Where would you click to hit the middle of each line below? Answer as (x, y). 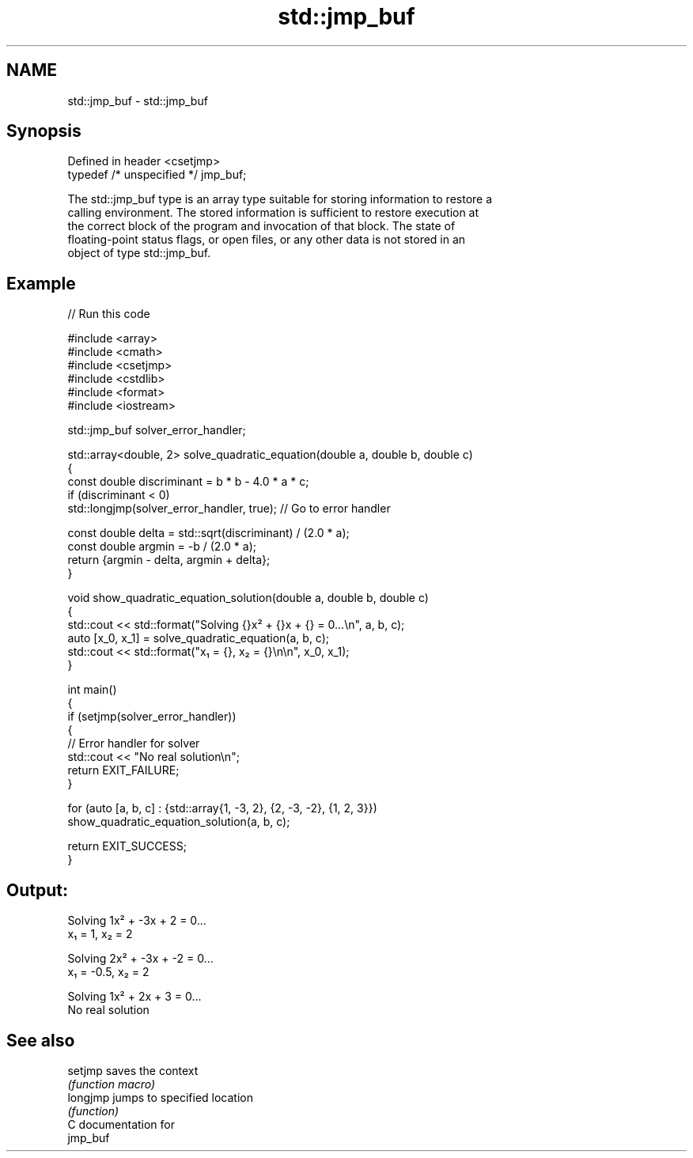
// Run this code (109, 314)
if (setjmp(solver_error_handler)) (152, 717)
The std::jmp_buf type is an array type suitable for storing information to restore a (280, 199)
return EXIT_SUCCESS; (127, 846)
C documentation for (121, 1124)
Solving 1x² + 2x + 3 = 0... (134, 997)
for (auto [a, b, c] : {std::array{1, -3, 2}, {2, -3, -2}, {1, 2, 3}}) (222, 808)
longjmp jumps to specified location (160, 1097)
